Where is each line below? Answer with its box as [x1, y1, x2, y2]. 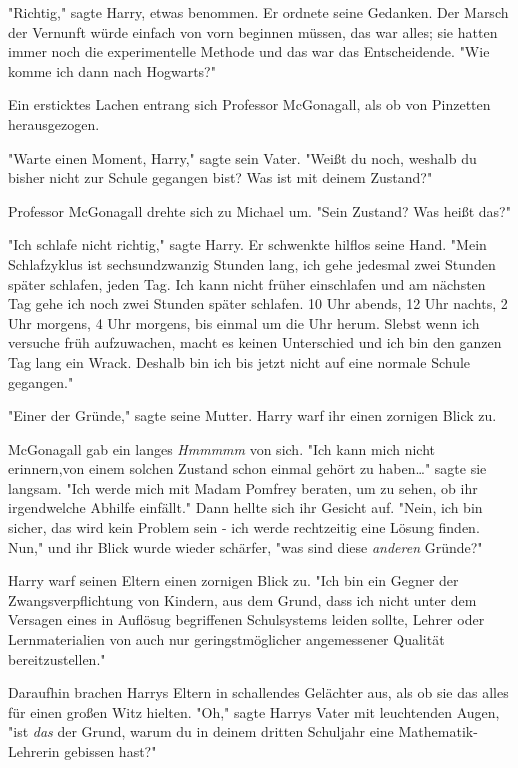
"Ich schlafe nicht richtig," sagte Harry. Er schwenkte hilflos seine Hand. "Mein [8, 234, 487, 255]
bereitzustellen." [8, 648, 106, 669]
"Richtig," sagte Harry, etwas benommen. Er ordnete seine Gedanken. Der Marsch [8, 2, 509, 22]
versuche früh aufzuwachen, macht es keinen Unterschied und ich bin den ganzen [8, 332, 502, 353]
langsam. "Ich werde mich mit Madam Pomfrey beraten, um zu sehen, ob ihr [8, 477, 478, 498]
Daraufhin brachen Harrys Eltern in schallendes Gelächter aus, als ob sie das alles [8, 682, 509, 703]
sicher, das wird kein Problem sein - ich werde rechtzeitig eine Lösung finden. [8, 517, 480, 538]
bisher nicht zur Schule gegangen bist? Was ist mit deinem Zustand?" [8, 167, 433, 188]
